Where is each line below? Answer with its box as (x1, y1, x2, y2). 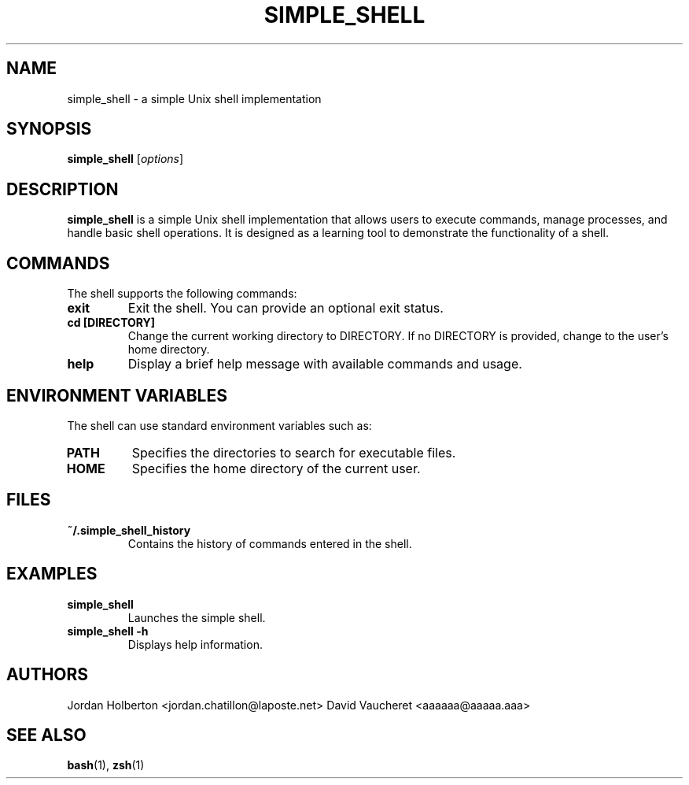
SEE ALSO (6, 724, 87, 745)
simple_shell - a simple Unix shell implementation (67, 91, 322, 106)
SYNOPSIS (6, 119, 92, 139)
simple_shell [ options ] (67, 152, 184, 166)
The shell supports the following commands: (67, 287, 297, 301)
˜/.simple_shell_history (67, 523, 191, 537)
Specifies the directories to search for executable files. (131, 444, 456, 461)
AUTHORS (6, 665, 89, 685)
